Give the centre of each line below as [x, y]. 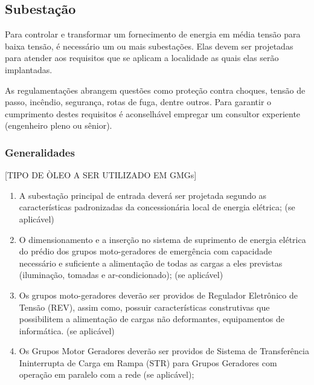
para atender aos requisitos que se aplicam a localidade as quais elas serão [142, 58]
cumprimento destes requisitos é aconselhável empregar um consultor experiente [153, 113]
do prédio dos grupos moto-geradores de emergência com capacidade [146, 251]
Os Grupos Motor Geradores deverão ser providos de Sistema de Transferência [164, 351]
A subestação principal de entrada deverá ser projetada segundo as [143, 195]
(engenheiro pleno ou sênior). [59, 125]
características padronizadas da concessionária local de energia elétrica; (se [157, 207]
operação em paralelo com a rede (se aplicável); [107, 374]
